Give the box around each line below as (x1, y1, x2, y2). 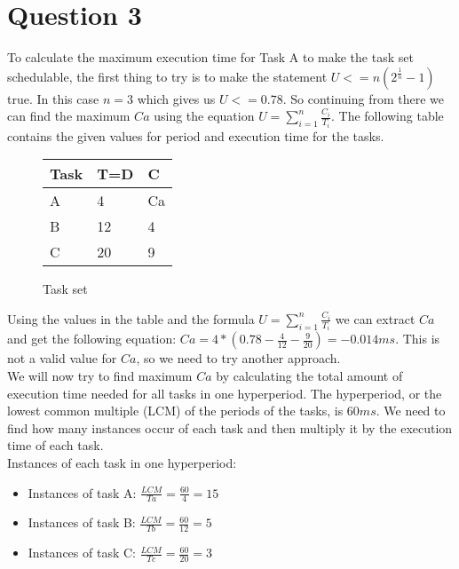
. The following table (331, 107, 444, 125)
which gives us (137, 89, 216, 107)
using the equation (154, 107, 255, 125)
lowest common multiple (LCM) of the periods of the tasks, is (7, 401, 344, 420)
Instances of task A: (28, 483, 137, 502)
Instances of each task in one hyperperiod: (7, 454, 237, 471)
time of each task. (7, 436, 104, 454)
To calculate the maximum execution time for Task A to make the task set (7, 48, 414, 67)
